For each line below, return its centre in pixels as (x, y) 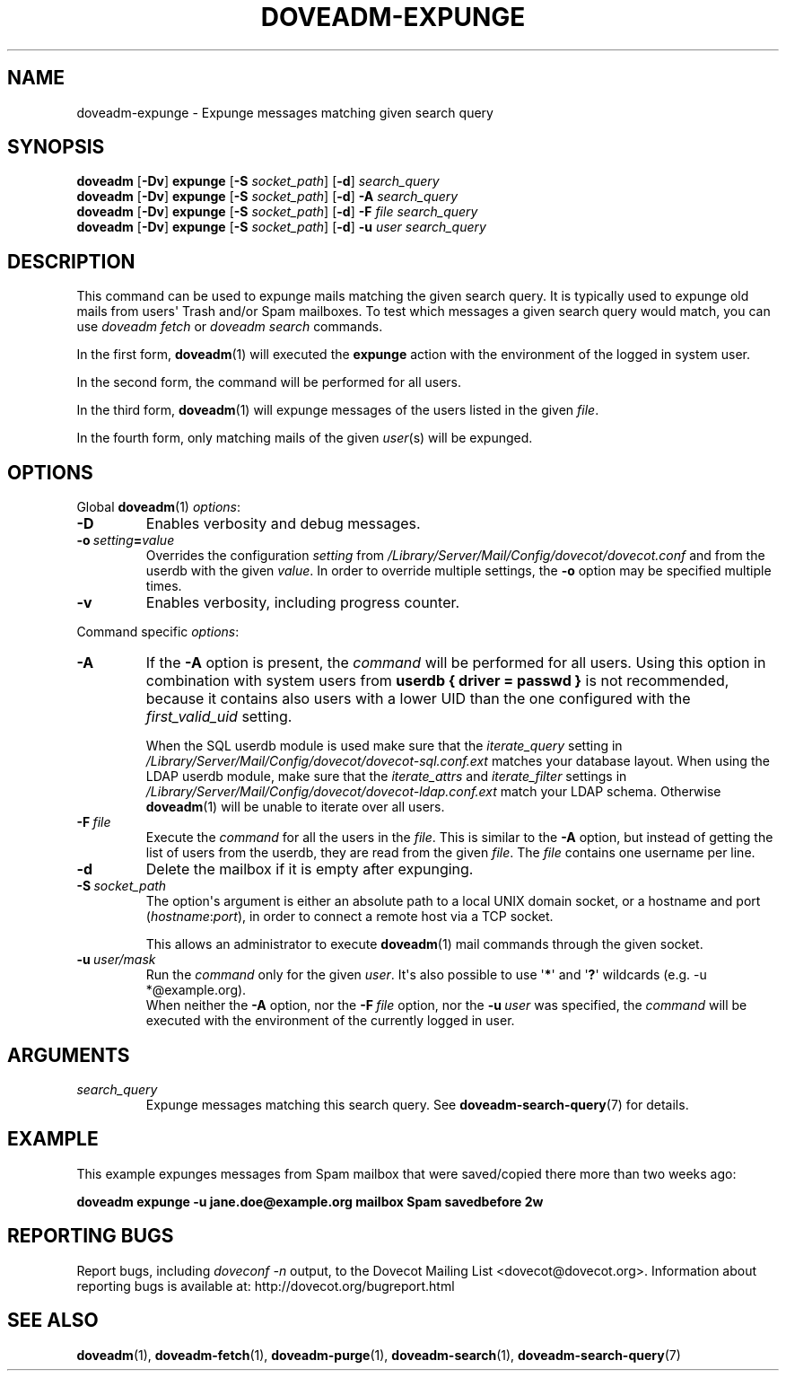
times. (164, 586)
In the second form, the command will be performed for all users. (269, 382)
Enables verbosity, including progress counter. (303, 603)
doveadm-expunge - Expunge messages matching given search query (285, 112)
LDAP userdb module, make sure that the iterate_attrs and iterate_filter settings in (386, 777)
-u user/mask (116, 960)
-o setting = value (126, 540)
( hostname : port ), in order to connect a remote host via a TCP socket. (349, 917)
